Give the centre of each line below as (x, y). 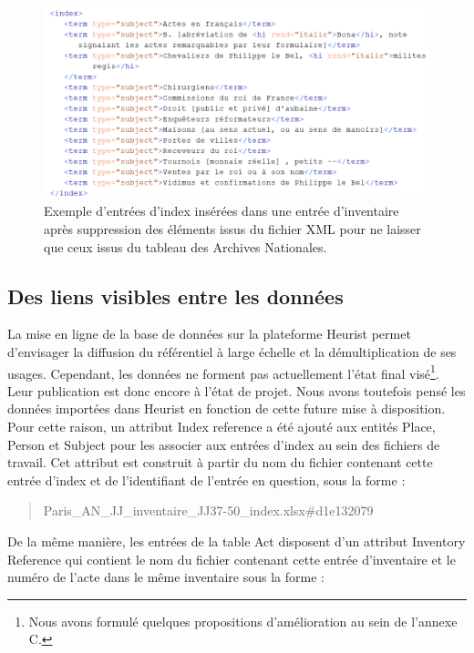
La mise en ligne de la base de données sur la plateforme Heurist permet (209, 334)
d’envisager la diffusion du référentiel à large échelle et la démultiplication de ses (232, 352)
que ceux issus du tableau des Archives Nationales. (185, 246)
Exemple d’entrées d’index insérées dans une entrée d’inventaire (222, 211)
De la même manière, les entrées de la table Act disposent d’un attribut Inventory (237, 541)
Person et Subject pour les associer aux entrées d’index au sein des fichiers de (224, 444)
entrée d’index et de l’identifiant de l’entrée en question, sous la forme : (206, 480)
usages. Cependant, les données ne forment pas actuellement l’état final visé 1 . (223, 372)
